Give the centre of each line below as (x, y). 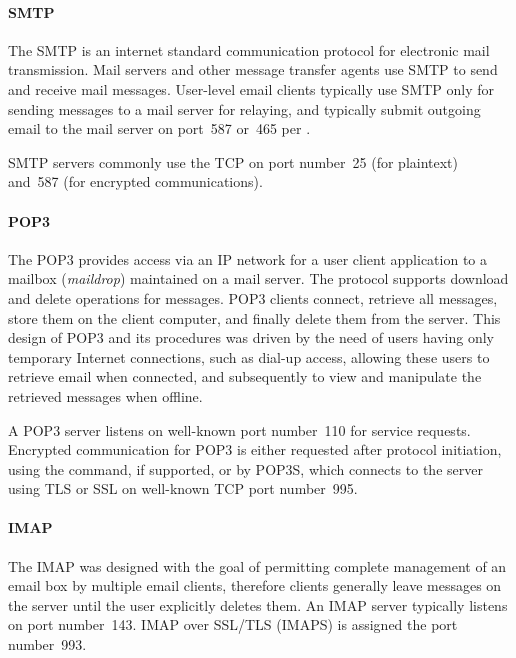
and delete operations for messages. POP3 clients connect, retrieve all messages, (253, 297)
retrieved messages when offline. (105, 395)
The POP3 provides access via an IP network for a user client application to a (248, 258)
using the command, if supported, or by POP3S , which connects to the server (245, 468)
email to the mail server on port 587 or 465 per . (159, 128)
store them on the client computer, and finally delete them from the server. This (254, 317)
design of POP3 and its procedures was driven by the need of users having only (251, 337)
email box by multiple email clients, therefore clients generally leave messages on (255, 585)
